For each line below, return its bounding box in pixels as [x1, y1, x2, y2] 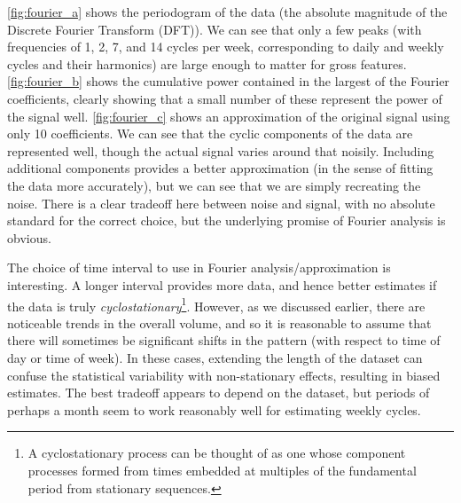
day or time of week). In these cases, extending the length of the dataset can [7, 348, 423, 366]
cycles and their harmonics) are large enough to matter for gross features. [7, 54, 407, 73]
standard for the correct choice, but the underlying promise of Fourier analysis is [7, 211, 446, 230]
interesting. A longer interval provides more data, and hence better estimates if [7, 275, 437, 294]
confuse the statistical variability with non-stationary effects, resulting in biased [7, 365, 441, 384]
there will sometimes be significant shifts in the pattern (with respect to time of [7, 331, 441, 350]
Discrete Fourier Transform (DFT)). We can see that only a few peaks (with [7, 20, 422, 38]
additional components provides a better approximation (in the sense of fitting [7, 159, 434, 177]
